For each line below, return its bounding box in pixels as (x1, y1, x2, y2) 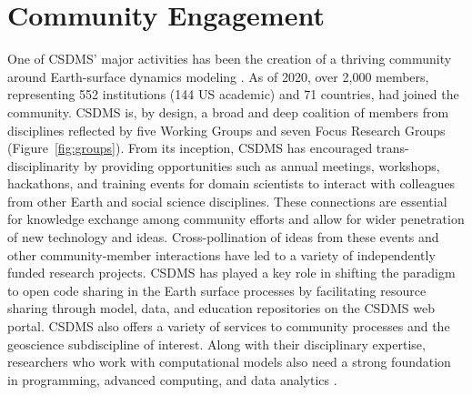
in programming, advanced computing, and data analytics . (7, 370, 337, 389)
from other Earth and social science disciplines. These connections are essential (7, 191, 447, 210)
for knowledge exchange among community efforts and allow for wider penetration (7, 209, 465, 228)
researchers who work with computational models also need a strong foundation (7, 352, 451, 371)
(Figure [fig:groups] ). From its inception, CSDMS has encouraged (7, 138, 373, 157)
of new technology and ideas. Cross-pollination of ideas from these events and (7, 228, 439, 247)
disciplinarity (7, 156, 80, 175)
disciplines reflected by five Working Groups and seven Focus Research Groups (7, 120, 446, 139)
